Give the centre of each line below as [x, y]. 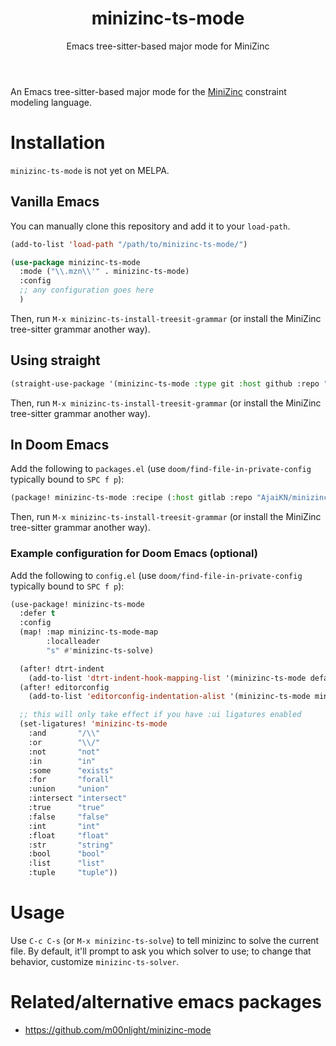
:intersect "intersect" [78, 798]
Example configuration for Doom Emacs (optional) [134, 554]
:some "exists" [71, 770]
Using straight [55, 360]
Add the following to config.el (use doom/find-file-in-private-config [156, 575]
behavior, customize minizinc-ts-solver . [95, 962]
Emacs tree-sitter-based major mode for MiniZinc [168, 46]
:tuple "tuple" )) [73, 873]
